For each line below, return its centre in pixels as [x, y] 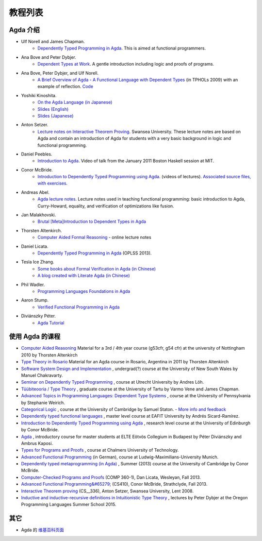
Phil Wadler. [33, 285]
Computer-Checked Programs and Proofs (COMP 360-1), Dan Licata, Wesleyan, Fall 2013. [111, 477]
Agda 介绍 [24, 30]
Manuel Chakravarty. [42, 375]
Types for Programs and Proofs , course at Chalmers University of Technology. [100, 450]
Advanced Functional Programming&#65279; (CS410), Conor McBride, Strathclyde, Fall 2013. [114, 484]
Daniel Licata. [35, 246]
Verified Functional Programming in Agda [79, 307]
